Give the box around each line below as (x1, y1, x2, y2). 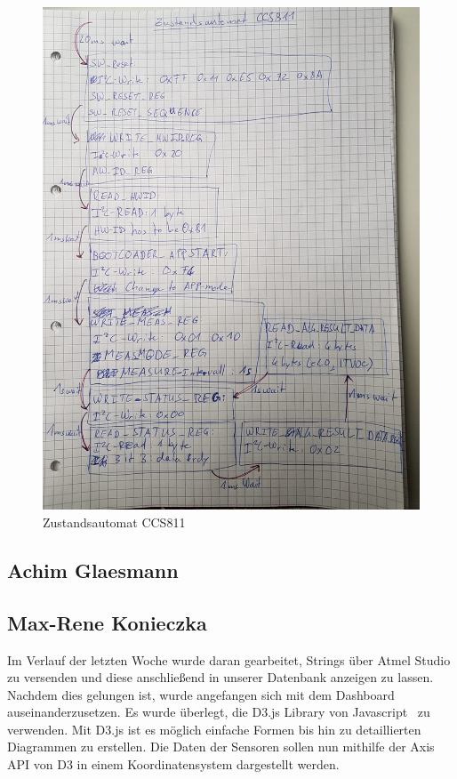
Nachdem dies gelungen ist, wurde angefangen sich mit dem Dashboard (7, 685, 395, 703)
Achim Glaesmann (7, 556, 179, 583)
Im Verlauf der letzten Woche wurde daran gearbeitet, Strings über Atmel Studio (7, 650, 451, 669)
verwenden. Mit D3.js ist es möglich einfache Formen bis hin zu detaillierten (7, 719, 421, 738)
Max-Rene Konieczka (7, 608, 207, 636)
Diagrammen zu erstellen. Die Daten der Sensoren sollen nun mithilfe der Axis (7, 737, 435, 756)
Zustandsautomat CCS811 (43, 512, 186, 531)
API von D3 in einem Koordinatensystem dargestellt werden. (7, 755, 340, 774)
